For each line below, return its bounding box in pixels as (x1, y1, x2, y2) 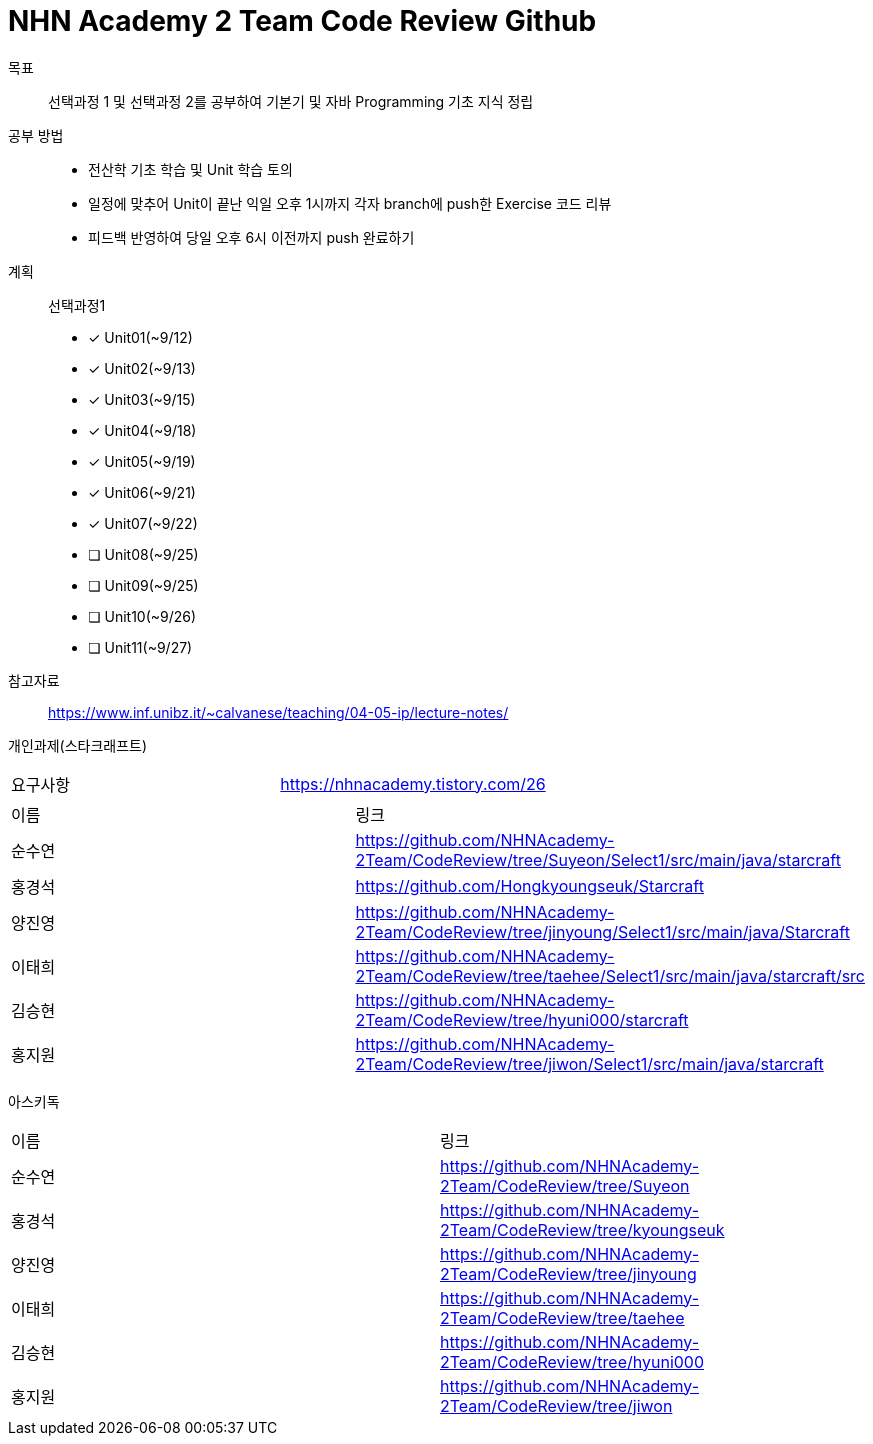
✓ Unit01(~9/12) (88, 328, 193, 346)
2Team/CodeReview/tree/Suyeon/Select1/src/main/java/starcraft (355, 849, 841, 870)
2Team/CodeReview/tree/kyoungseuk (440, 1219, 725, 1240)
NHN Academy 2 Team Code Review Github (8, 4, 597, 38)
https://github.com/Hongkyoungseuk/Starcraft (355, 875, 704, 896)
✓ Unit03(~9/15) (88, 390, 196, 408)
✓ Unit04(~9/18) (88, 421, 197, 439)
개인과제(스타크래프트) (8, 736, 148, 754)
